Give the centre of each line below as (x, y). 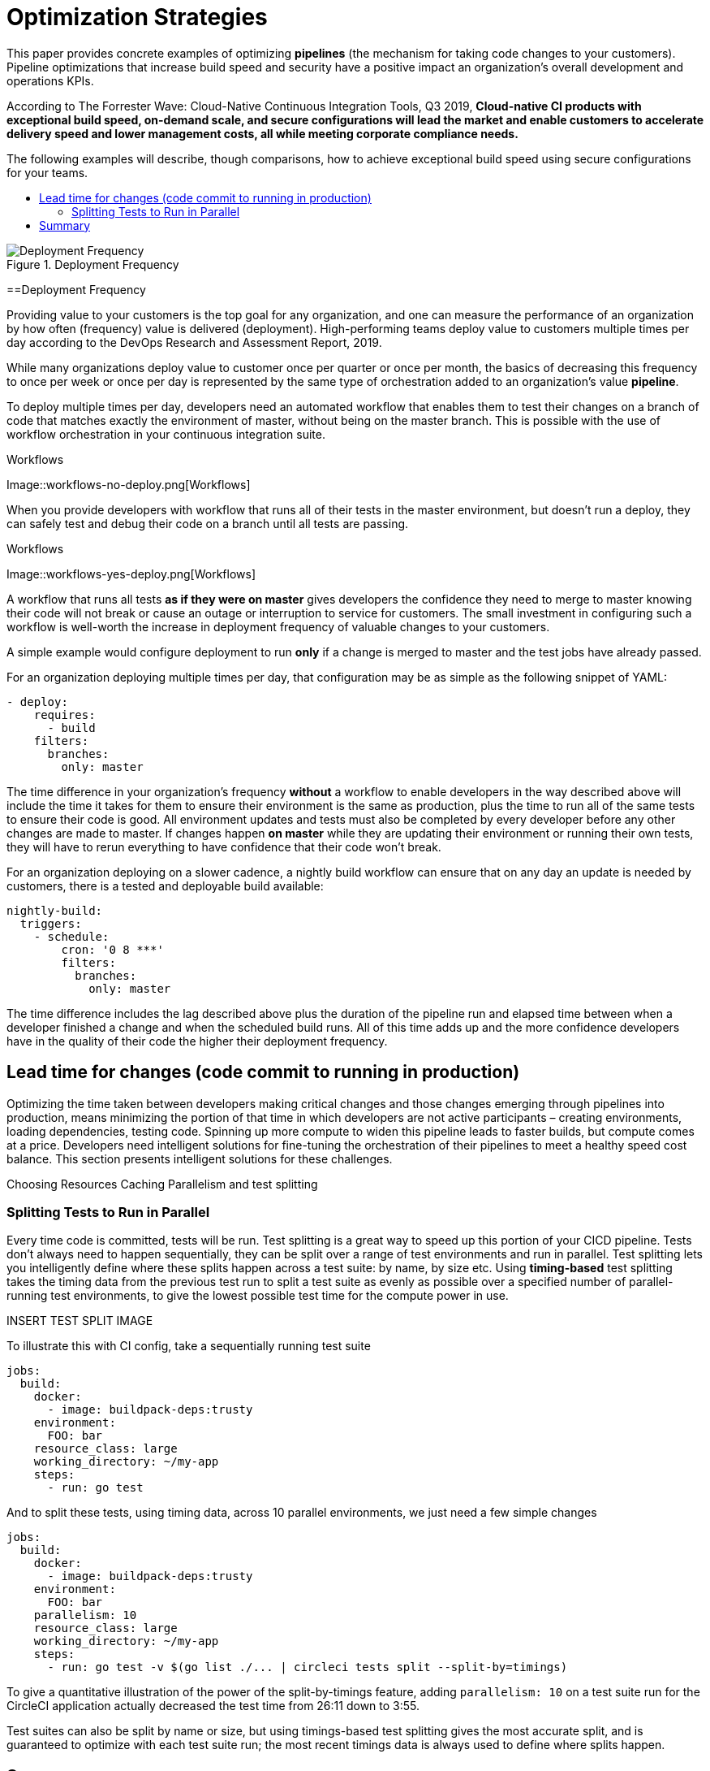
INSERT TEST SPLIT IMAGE (80, 1321)
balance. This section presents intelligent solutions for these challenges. (200, 1158)
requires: (65, 714)
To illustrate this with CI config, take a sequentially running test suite (189, 1346)
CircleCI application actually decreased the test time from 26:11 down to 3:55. (213, 1706)
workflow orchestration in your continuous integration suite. (166, 434)
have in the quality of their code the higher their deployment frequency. (197, 1041)
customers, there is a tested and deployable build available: (165, 885)
